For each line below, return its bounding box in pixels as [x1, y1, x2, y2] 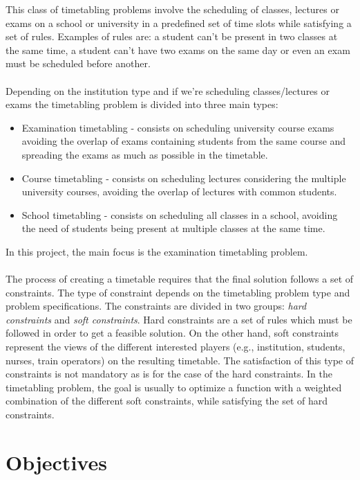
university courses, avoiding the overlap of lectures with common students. [21, 184, 337, 199]
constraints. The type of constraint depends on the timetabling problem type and [6, 285, 350, 299]
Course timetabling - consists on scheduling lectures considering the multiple [21, 170, 346, 185]
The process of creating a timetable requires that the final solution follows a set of [6, 272, 354, 286]
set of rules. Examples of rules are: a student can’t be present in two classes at [6, 29, 338, 44]
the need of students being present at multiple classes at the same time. [21, 221, 325, 235]
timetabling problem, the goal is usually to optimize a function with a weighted [6, 380, 342, 394]
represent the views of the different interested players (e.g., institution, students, [6, 339, 345, 354]
